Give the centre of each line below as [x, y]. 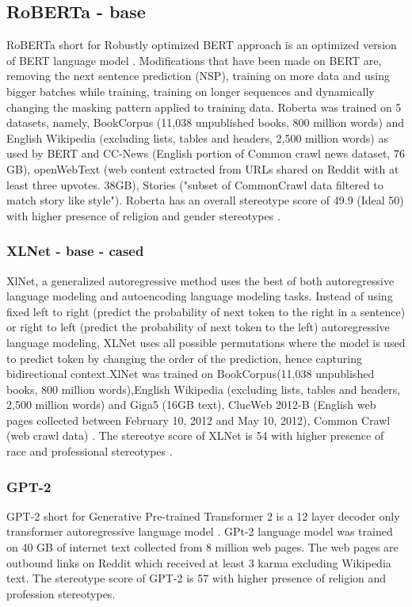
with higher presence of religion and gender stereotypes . [143, 215]
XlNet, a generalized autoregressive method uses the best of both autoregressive [200, 280]
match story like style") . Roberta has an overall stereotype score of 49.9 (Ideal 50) [205, 200]
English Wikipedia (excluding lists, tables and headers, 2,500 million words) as [197, 137]
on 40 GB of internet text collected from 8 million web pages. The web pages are [202, 547]
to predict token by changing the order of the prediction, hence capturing [185, 358]
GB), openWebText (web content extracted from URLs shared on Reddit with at [203, 168]
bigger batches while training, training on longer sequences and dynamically [191, 91]
